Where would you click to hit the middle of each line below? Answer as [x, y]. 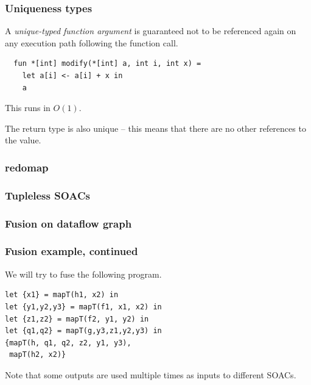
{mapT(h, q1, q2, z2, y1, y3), [68, 343]
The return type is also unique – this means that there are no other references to [155, 128]
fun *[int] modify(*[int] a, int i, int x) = [107, 64]
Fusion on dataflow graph [68, 223]
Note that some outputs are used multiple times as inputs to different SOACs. [151, 374]
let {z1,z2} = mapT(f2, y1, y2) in [77, 319]
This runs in [28, 108]
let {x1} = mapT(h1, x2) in [62, 295]
